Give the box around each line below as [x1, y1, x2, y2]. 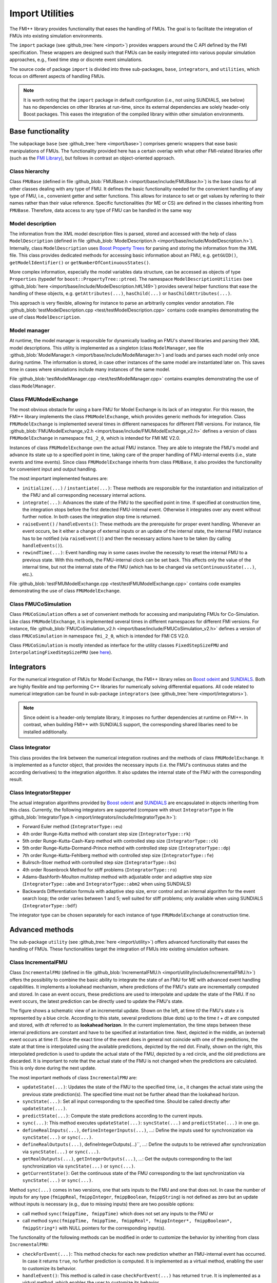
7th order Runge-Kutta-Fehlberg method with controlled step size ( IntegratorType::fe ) [22, 852, 214, 858]
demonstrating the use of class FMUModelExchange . [9, 588, 121, 594]
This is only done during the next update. [9, 1065, 96, 1071]
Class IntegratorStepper [9, 789, 71, 796]
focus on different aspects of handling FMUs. [9, 73, 105, 79]
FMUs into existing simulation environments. [9, 32, 104, 38]
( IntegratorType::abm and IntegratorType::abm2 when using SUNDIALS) [22, 881, 191, 887]
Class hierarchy [9, 167, 50, 174]
